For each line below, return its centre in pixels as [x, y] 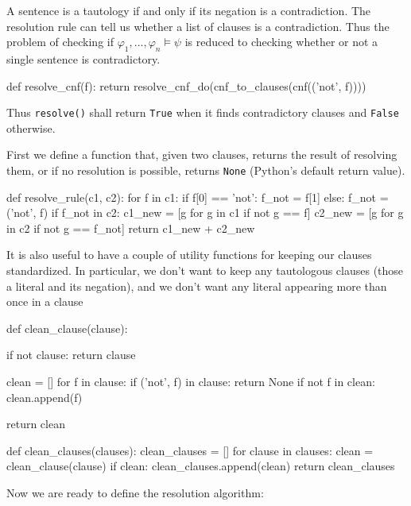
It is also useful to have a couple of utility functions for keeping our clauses [189, 255]
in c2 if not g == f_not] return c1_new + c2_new [131, 228]
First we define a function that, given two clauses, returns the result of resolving [202, 155]
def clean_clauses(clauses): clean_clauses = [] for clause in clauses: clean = [190, 450]
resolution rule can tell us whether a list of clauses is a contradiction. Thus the [198, 26]
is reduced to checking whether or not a [281, 42]
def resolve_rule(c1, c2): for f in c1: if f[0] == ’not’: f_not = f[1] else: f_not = [198, 197]
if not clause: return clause [71, 355]
